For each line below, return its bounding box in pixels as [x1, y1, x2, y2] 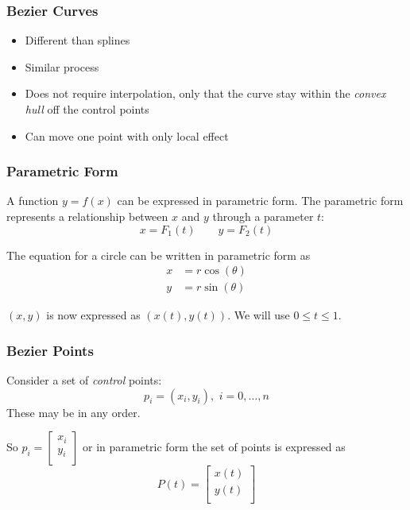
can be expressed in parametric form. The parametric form [117, 192, 404, 209]
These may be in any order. [6, 404, 141, 420]
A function [6, 192, 59, 209]
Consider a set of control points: [6, 372, 162, 388]
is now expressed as [46, 307, 141, 323]
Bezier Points [6, 340, 94, 360]
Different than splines [25, 32, 130, 48]
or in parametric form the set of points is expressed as [83, 439, 346, 455]
